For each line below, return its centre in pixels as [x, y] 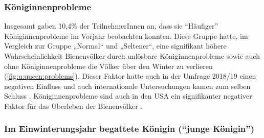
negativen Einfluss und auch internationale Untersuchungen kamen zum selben [127, 86]
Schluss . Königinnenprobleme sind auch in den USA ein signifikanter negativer [128, 96]
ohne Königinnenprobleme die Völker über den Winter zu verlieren [108, 66]
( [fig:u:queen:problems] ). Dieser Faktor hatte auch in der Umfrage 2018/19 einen [130, 76]
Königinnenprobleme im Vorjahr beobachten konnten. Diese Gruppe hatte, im [126, 36]
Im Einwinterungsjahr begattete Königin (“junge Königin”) [129, 129]
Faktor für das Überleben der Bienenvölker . [73, 106]
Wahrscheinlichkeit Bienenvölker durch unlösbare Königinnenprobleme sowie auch [132, 56]
